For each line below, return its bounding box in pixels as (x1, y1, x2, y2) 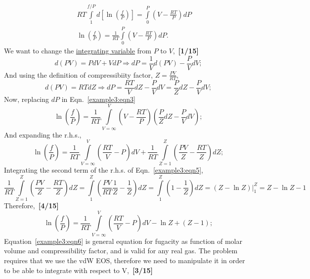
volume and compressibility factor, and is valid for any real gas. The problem (4, 245, 238, 256)
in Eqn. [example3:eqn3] (61, 93, 135, 104)
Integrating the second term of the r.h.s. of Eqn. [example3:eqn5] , (4, 165, 204, 175)
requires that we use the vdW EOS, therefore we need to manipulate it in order (4, 255, 245, 265)
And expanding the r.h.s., (4, 129, 82, 139)
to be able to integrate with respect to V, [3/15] (4, 265, 153, 275)
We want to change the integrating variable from (4, 46, 152, 56)
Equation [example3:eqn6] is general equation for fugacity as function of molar (4, 235, 242, 246)
